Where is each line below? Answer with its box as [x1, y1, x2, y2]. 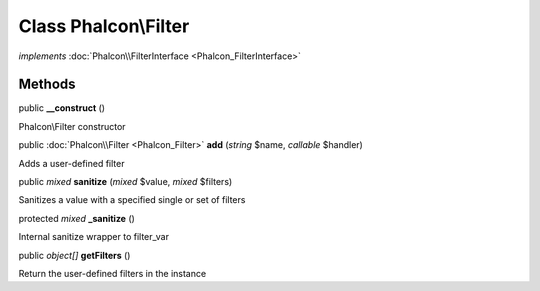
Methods [18, 76, 76, 93]
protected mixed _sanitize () [18, 212, 135, 224]
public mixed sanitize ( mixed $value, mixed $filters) [18, 176, 233, 188]
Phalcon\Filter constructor [18, 120, 126, 132]
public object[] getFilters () [18, 249, 131, 261]
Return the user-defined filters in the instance [18, 267, 207, 279]
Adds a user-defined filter [18, 157, 125, 169]
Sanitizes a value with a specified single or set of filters [18, 194, 246, 206]
